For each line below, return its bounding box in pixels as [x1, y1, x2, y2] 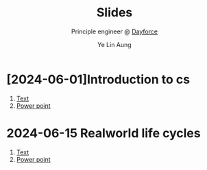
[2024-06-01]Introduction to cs [6, 72, 190, 87]
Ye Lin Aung [97, 40, 132, 48]
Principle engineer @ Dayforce [71, 27, 158, 36]
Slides [96, 5, 133, 20]
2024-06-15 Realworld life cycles [6, 125, 201, 141]
